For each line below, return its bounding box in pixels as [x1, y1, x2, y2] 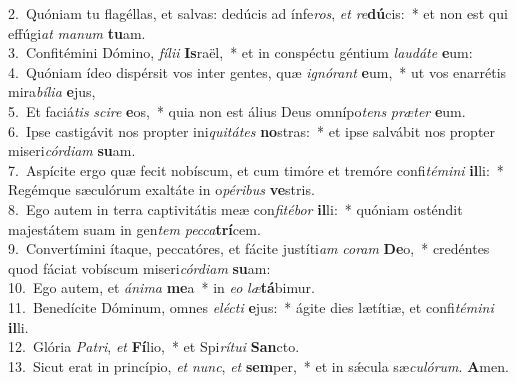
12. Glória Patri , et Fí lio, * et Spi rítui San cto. [8, 336, 300, 357]
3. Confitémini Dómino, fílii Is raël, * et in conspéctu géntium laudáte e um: [8, 42, 473, 63]
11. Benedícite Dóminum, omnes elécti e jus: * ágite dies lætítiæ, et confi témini [8, 296, 494, 317]
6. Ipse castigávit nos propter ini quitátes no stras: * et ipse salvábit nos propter [8, 120, 496, 141]
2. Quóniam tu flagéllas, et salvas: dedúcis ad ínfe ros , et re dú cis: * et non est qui [8, 3, 508, 23]
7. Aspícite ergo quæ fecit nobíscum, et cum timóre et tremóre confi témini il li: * [8, 159, 504, 180]
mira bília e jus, [8, 81, 96, 102]
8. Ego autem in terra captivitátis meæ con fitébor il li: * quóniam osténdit [8, 198, 463, 219]
